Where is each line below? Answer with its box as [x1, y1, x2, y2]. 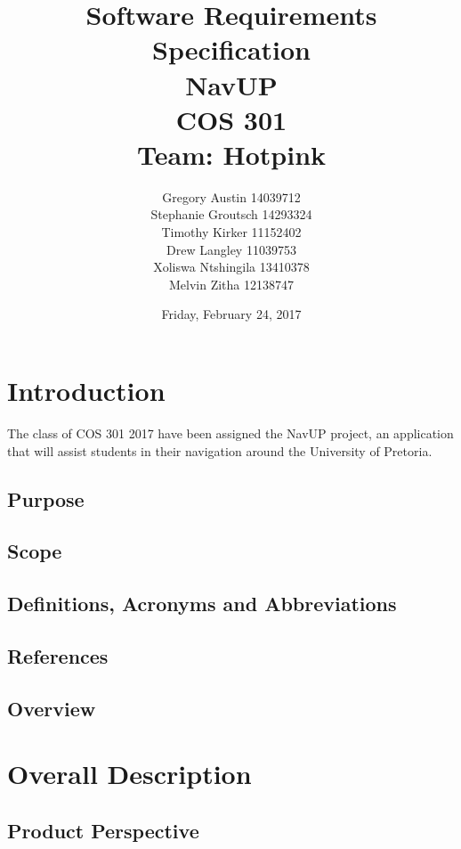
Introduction [7, 372, 166, 409]
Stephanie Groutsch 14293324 [150, 205, 312, 224]
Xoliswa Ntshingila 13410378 [153, 257, 310, 276]
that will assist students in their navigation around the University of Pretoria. [7, 441, 433, 460]
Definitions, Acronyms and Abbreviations [7, 590, 397, 617]
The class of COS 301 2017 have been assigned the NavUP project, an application [7, 423, 454, 442]
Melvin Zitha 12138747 [168, 274, 294, 293]
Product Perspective [7, 816, 199, 844]
